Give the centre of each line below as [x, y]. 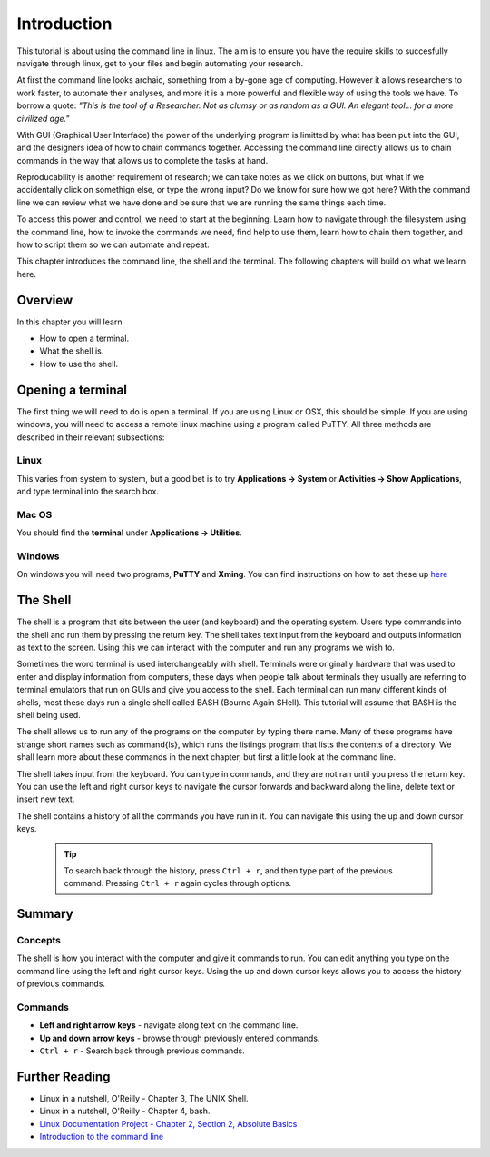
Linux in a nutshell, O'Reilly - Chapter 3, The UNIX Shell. [144, 1099]
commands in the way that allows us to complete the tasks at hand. [142, 160]
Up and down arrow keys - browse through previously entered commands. [180, 1038]
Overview [45, 300]
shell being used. [49, 715]
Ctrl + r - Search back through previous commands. [142, 1051]
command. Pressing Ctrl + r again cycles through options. [178, 883]
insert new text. [46, 799]
